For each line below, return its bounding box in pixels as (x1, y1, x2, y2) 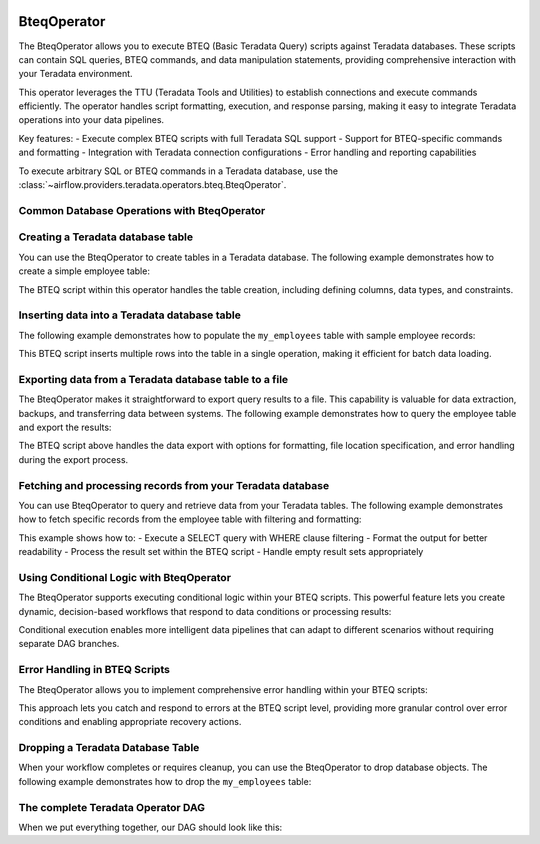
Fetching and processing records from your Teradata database (18, 478, 330, 492)
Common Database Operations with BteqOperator (18, 203, 266, 217)
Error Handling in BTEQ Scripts (18, 663, 170, 677)
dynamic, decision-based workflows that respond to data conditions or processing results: (18, 605, 392, 617)
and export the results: (18, 421, 112, 433)
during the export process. (18, 453, 129, 465)
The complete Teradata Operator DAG (18, 800, 205, 814)
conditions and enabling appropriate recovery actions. (18, 716, 242, 728)
